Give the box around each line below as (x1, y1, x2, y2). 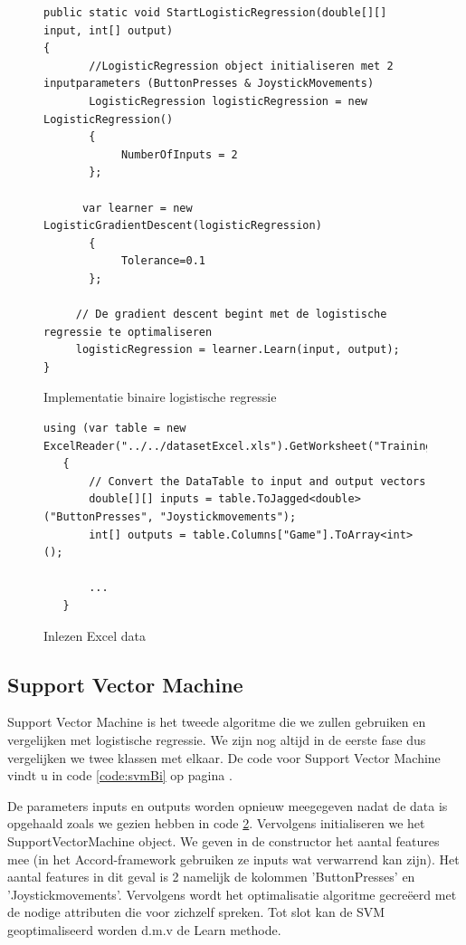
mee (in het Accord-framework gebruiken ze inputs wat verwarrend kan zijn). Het (7, 849, 460, 868)
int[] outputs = (89, 528, 186, 541)
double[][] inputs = (89, 492, 213, 506)
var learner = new (81, 201, 193, 215)
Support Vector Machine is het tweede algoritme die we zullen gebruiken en (7, 712, 426, 731)
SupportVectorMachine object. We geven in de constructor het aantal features (7, 831, 440, 850)
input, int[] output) (43, 24, 174, 37)
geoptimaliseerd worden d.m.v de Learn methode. (7, 920, 281, 939)
